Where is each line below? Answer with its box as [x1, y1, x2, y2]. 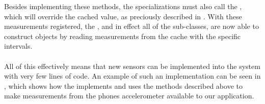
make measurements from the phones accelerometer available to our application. [4, 90, 254, 101]
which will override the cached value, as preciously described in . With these [4, 11, 242, 21]
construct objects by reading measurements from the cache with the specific [4, 30, 241, 41]
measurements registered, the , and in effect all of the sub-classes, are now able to [4, 21, 259, 31]
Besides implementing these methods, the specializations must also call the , [4, 1, 242, 11]
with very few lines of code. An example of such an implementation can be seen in [4, 71, 261, 81]
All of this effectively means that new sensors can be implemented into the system [4, 60, 260, 71]
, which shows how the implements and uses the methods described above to [4, 80, 243, 91]
